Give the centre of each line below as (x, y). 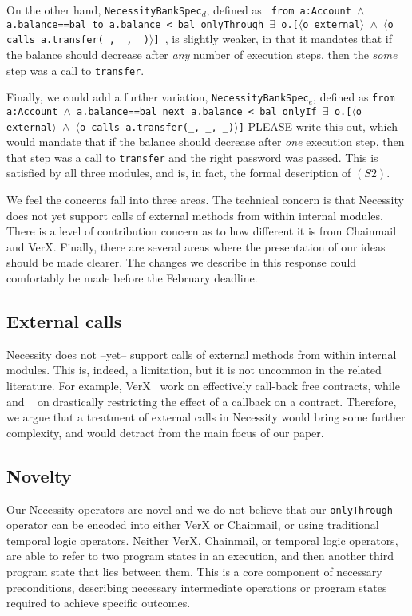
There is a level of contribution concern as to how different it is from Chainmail (202, 231)
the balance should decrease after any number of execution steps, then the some (202, 54)
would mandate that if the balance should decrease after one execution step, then (206, 142)
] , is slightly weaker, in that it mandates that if (273, 39)
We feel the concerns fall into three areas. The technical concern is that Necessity (205, 200)
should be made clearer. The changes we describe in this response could (182, 262)
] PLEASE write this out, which (318, 126)
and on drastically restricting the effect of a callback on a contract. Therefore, (202, 401)
